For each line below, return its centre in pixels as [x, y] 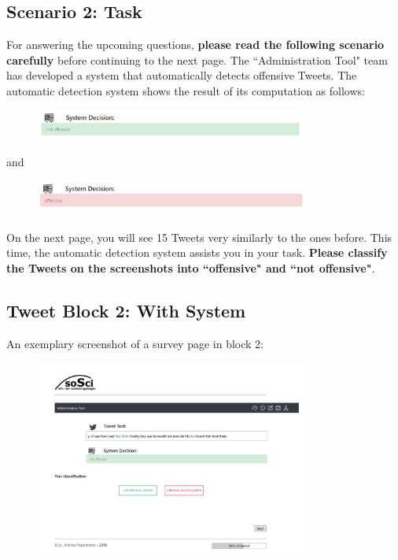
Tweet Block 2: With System [126, 310]
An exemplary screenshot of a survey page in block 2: [135, 343]
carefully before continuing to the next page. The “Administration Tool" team [197, 59]
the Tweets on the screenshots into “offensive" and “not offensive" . [191, 268]
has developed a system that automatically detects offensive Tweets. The [182, 75]
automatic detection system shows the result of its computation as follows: [186, 90]
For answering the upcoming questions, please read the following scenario [195, 45]
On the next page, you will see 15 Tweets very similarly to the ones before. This [199, 237]
